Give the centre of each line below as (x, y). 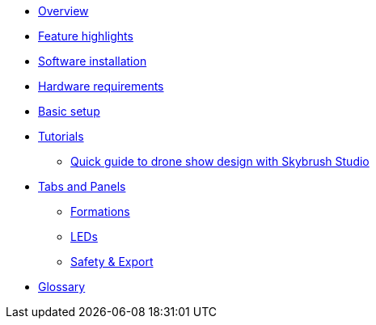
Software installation (93, 61)
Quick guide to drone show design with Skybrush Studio (220, 161)
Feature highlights (86, 36)
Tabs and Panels (82, 186)
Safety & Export (112, 262)
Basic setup (69, 111)
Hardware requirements (101, 86)
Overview (63, 11)
